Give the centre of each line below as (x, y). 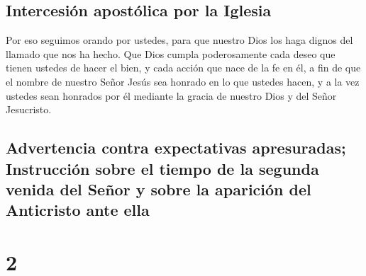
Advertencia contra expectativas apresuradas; (176, 148)
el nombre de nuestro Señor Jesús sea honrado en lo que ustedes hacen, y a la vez (183, 81)
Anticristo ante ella (78, 210)
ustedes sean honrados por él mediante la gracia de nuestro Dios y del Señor (171, 95)
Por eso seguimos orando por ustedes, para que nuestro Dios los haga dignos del (179, 40)
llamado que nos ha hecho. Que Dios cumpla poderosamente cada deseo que (171, 53)
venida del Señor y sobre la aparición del (159, 189)
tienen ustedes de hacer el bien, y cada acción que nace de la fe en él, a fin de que (183, 68)
